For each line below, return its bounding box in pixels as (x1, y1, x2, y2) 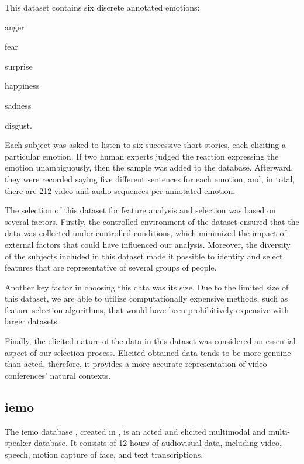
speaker (5, 437, 32, 449)
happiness (5, 79, 40, 92)
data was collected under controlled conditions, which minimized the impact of (5, 227, 286, 239)
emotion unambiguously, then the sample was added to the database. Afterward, (5, 161, 293, 174)
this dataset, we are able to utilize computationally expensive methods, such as (5, 292, 288, 304)
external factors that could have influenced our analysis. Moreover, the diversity (5, 238, 291, 250)
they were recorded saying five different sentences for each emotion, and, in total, (5, 172, 295, 185)
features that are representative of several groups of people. (5, 261, 217, 273)
